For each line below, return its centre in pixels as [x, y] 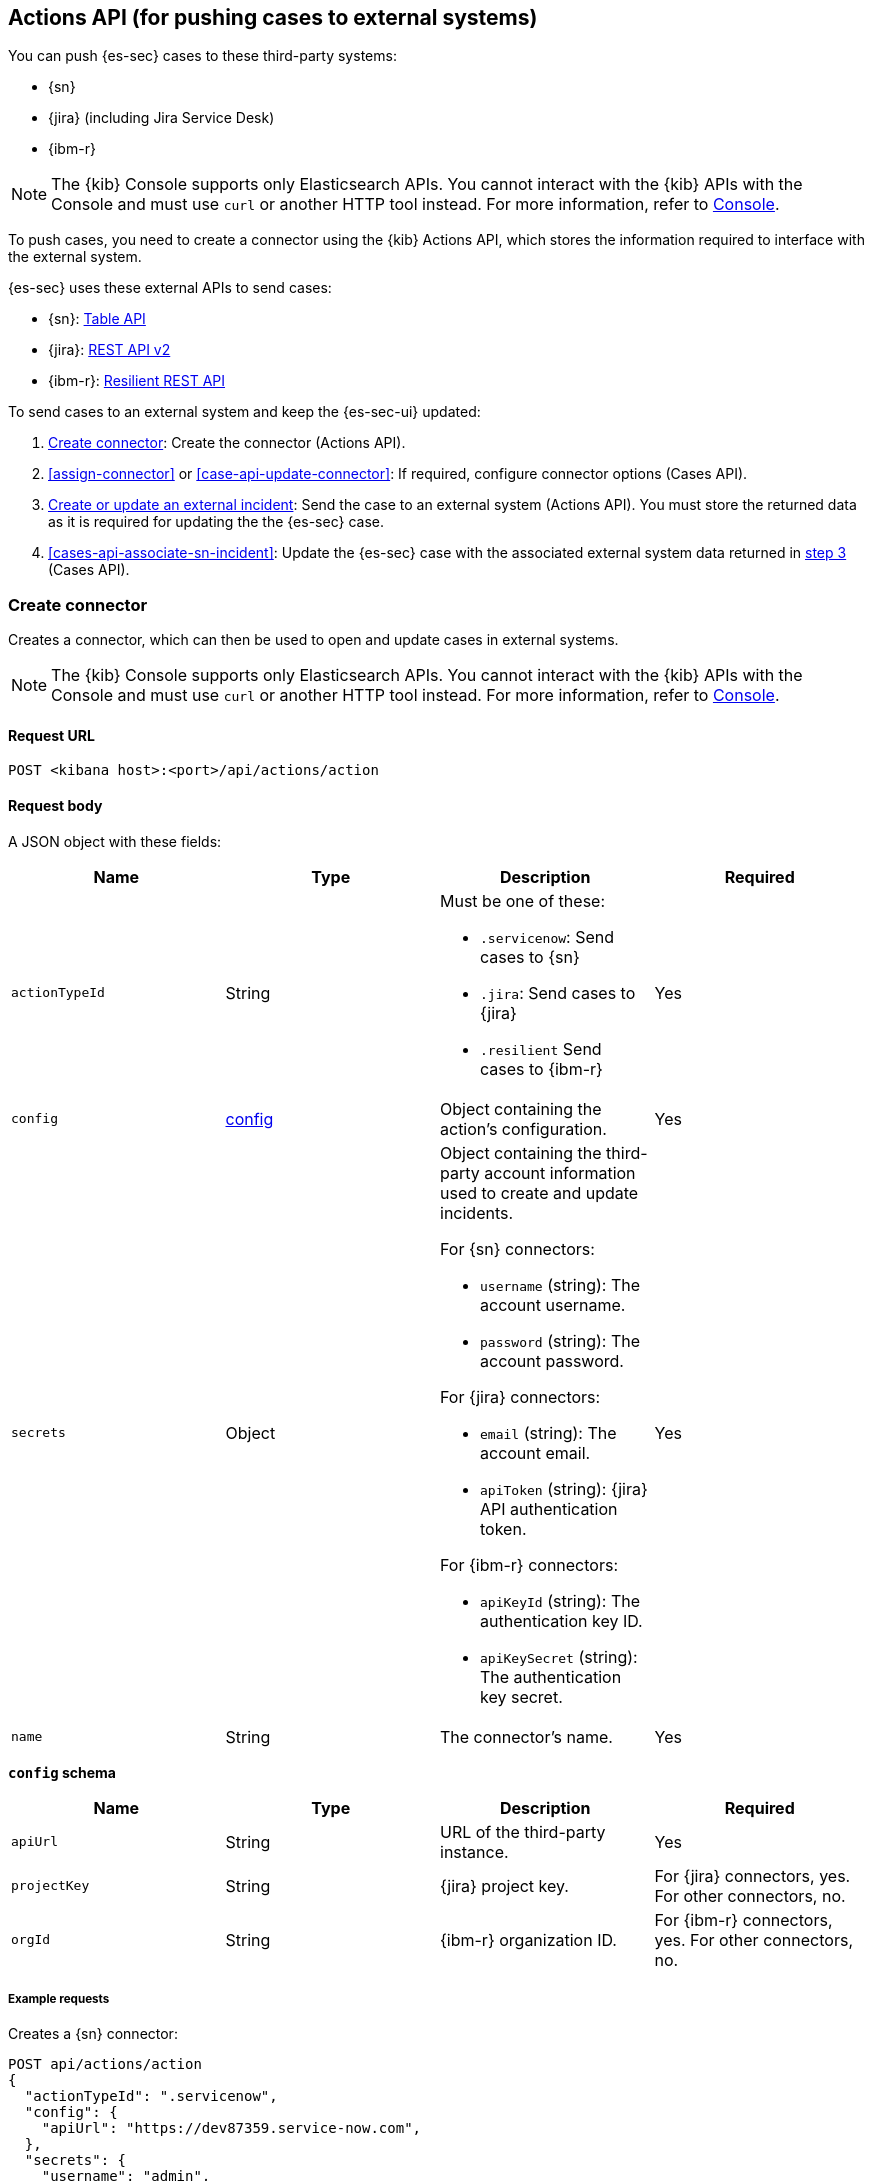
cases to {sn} [530, 956]
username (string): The [560, 1284]
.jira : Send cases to [558, 992]
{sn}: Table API [97, 319]
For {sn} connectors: [517, 1248]
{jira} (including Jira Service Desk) [161, 118]
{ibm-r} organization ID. [528, 1939]
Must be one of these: [523, 900]
